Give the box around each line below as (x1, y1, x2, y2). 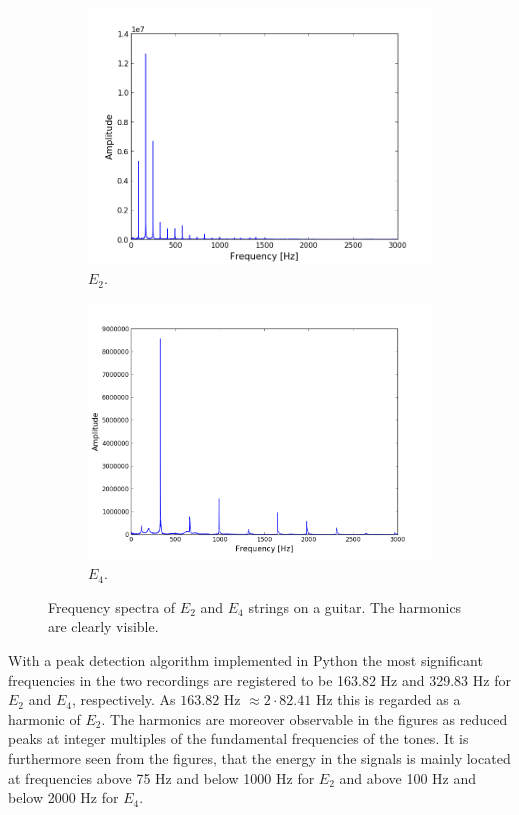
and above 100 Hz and (339, 767, 477, 788)
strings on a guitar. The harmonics (248, 596, 462, 617)
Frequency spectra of (48, 596, 176, 617)
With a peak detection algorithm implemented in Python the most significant (8, 650, 483, 671)
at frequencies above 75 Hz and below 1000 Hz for (8, 767, 315, 788)
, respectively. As (71, 689, 176, 710)
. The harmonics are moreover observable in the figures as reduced (101, 708, 508, 729)
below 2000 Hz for (8, 787, 119, 808)
